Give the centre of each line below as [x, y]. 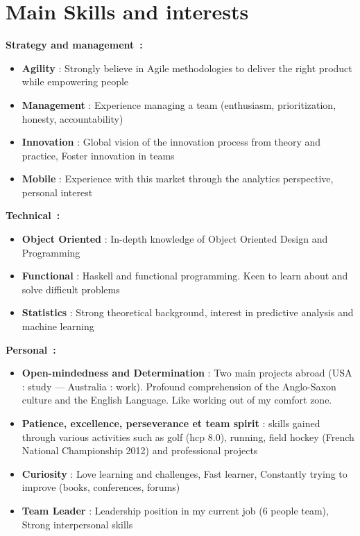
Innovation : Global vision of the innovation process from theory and [171, 142]
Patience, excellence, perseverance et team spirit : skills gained [171, 423]
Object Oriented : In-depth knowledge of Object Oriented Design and [175, 239]
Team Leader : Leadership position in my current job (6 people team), [175, 510]
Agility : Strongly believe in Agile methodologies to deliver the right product [187, 68]
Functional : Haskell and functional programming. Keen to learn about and [185, 276]
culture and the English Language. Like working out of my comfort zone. [177, 400]
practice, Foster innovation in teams [98, 155]
